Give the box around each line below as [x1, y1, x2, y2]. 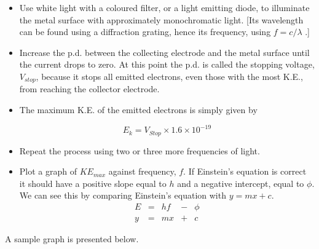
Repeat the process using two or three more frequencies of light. [19, 144, 260, 157]
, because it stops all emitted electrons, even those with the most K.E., [36, 69, 303, 82]
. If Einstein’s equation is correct [183, 165, 307, 178]
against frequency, [108, 165, 176, 178]
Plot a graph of [19, 165, 77, 178]
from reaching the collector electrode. [19, 82, 160, 95]
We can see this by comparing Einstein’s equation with [19, 189, 226, 202]
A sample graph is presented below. [5, 232, 139, 245]
